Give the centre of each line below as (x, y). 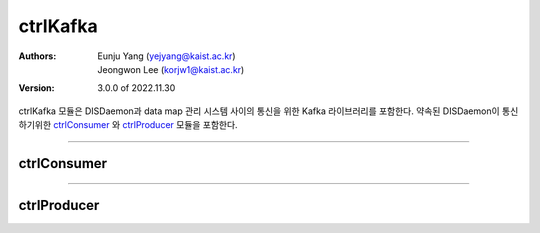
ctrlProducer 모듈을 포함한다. (180, 125)
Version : (36, 88)
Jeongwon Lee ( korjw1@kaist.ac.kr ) (171, 69)
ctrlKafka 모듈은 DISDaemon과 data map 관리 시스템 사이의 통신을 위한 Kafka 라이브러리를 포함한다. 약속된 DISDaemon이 (259, 111)
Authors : (37, 56)
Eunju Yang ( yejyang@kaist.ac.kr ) (166, 56)
